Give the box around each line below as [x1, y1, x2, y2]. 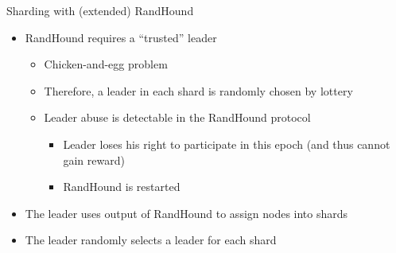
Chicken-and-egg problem [44, 56, 168, 72]
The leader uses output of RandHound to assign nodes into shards [25, 204, 348, 221]
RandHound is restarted [63, 178, 181, 195]
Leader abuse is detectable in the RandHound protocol [44, 109, 311, 126]
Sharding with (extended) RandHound [6, 2, 194, 18]
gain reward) [63, 151, 125, 168]
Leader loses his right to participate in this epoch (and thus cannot [63, 135, 390, 152]
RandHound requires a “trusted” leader [25, 29, 217, 45]
